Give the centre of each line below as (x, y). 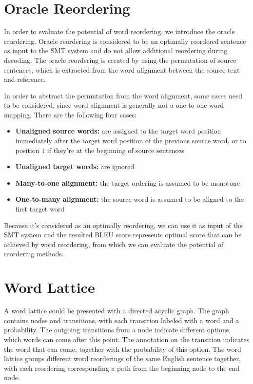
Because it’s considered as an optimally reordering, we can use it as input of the (123, 225)
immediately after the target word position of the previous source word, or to (131, 141)
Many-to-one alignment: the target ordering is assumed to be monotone (128, 182)
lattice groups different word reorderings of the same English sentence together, (122, 358)
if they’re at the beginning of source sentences (116, 150)
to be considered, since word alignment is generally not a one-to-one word (114, 105)
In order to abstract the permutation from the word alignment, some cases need (123, 95)
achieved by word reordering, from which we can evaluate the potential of (114, 244)
